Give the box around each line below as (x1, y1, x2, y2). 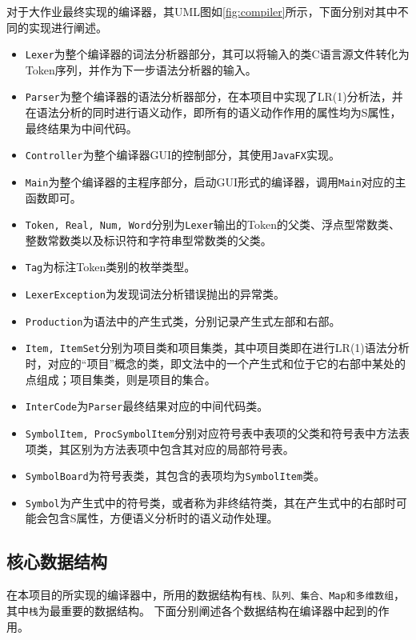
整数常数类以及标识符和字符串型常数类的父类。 (25, 231, 272, 248)
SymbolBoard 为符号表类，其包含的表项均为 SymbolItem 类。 (25, 467, 326, 484)
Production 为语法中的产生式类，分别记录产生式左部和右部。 (25, 312, 341, 329)
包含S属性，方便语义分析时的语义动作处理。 (47, 510, 278, 526)
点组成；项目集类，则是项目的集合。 (25, 370, 216, 387)
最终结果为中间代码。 (25, 119, 138, 136)
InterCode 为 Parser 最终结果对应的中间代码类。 (25, 398, 269, 414)
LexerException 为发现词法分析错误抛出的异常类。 (25, 286, 286, 302)
